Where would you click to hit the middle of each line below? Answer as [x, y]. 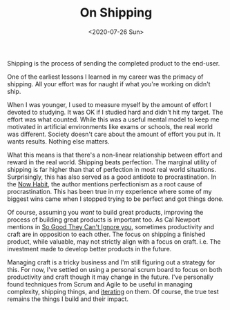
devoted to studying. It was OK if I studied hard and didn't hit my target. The [115, 112]
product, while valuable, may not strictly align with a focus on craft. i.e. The [114, 241]
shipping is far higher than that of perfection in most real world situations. [112, 169]
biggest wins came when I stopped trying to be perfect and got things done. [116, 199]
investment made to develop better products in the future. [89, 249]
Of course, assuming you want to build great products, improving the [105, 212]
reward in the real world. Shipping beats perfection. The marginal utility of [112, 162]
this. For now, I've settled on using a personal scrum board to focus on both [115, 269]
